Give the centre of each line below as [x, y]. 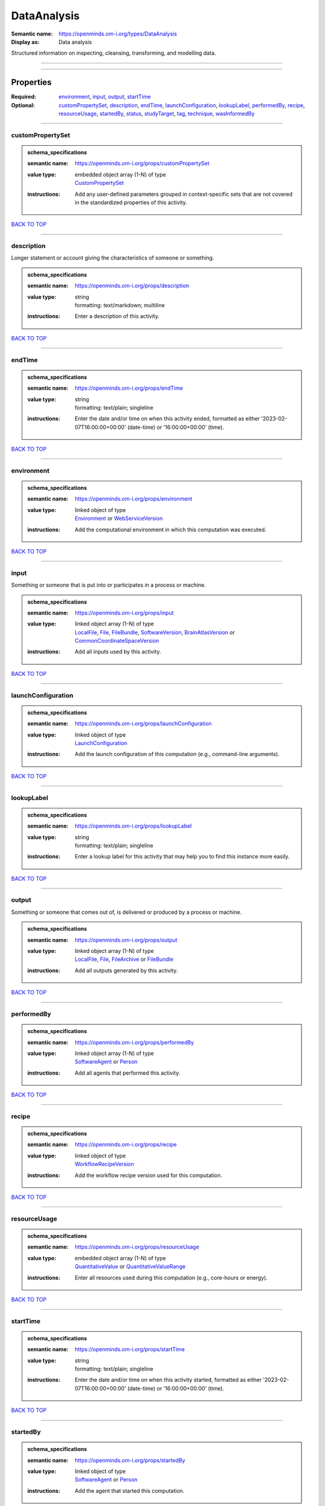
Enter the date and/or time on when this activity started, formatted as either [168, 1380]
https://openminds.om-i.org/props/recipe [126, 1145]
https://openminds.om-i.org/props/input [124, 613]
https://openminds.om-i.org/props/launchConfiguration [143, 723]
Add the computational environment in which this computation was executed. [171, 530]
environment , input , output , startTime [105, 97]
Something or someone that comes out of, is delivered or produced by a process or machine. [126, 912]
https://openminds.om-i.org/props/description [132, 286]
